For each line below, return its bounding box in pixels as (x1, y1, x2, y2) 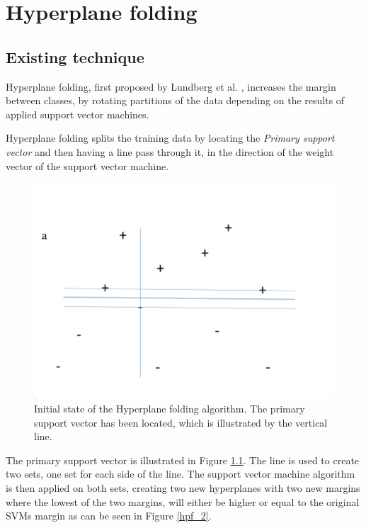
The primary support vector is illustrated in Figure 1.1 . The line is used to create (6, 452, 360, 467)
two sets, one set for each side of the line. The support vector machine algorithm (6, 466, 355, 481)
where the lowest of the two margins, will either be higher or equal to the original (6, 494, 360, 509)
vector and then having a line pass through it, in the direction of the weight (6, 144, 334, 159)
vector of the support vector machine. (6, 158, 169, 173)
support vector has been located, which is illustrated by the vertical (34, 415, 328, 429)
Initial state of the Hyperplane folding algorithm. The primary (34, 401, 305, 416)
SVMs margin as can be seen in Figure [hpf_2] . (6, 508, 212, 523)
